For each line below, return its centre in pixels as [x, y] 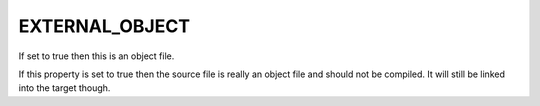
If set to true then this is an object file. [96, 56]
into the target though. [64, 88]
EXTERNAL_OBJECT [104, 26]
